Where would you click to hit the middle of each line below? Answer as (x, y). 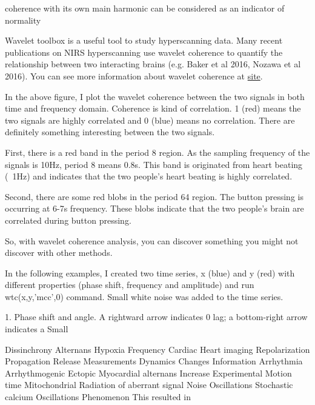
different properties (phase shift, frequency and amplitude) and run (130, 285)
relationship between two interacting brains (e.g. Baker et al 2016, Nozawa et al (153, 64)
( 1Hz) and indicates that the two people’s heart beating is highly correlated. (149, 176)
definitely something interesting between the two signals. (110, 132)
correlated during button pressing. (68, 220)
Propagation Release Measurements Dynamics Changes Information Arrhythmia (154, 361)
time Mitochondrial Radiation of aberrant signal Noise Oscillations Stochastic (149, 385)
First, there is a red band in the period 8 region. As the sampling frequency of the (157, 152)
